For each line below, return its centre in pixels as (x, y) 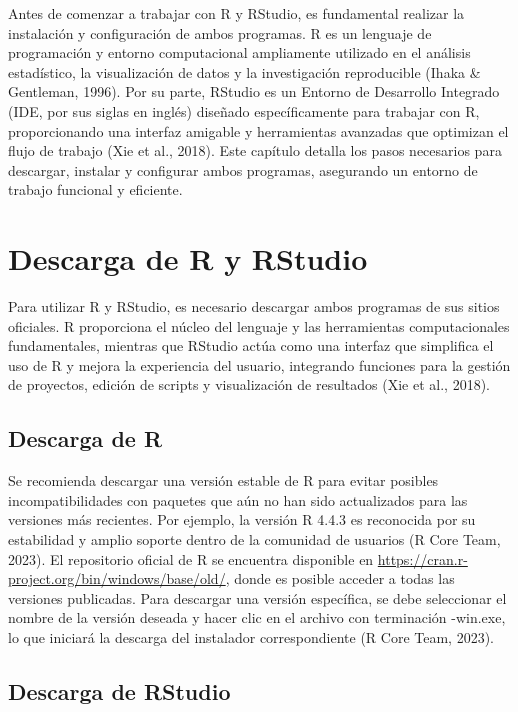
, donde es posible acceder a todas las (340, 578)
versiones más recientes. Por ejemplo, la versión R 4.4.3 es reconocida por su (242, 519)
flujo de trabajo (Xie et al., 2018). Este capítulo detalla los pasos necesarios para (255, 150)
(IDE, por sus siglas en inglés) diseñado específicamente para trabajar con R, (244, 110)
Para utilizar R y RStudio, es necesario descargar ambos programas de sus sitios (254, 306)
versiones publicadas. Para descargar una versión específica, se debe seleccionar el (257, 597)
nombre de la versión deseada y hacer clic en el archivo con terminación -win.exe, (257, 617)
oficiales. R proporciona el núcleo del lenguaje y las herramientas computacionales (259, 325)
